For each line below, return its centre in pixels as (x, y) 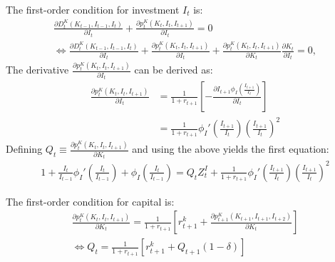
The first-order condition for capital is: (90, 201)
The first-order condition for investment (93, 9)
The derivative (37, 70)
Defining (24, 149)
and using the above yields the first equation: (231, 149)
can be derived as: (174, 70)
